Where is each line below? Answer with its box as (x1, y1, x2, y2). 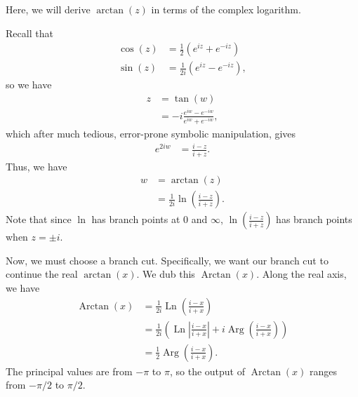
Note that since (6, 212, 72, 227)
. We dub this (136, 267, 195, 281)
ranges (310, 363, 338, 378)
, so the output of (169, 363, 245, 378)
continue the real (6, 267, 78, 281)
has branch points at (91, 212, 180, 227)
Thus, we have (6, 159, 67, 173)
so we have (6, 77, 52, 92)
